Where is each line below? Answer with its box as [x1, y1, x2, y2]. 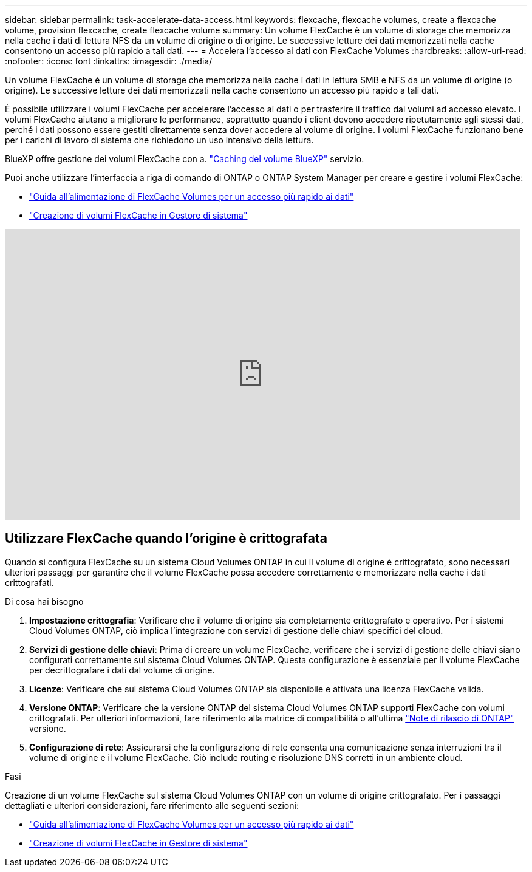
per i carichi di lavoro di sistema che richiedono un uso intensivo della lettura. [5, 135, 314, 145]
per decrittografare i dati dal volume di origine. [29, 664, 215, 675]
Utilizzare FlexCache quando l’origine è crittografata [5, 531, 327, 547]
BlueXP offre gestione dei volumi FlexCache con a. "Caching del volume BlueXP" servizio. [5, 154, 364, 164]
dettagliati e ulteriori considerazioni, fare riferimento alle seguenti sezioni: [5, 800, 299, 811]
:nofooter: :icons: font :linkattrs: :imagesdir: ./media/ [5, 56, 213, 66]
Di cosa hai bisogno [5, 596, 84, 607]
